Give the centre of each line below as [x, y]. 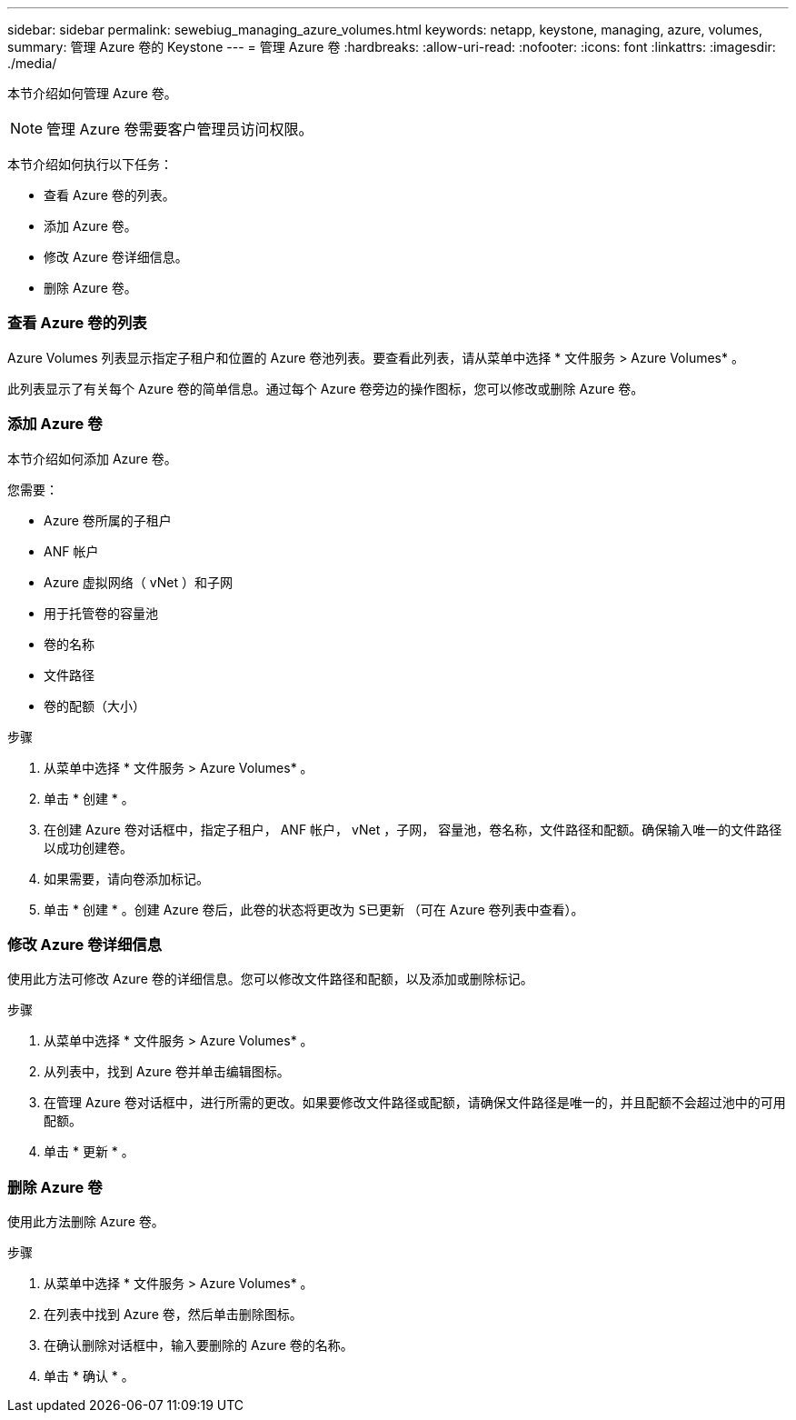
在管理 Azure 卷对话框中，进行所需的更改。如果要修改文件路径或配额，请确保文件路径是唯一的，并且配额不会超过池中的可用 [415, 1103]
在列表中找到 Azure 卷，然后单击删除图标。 [173, 1314]
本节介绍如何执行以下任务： [90, 164]
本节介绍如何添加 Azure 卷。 [92, 458]
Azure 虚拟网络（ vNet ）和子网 [138, 582]
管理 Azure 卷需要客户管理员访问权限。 [180, 129]
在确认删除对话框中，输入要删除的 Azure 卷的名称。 [199, 1345]
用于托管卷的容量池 [101, 613]
